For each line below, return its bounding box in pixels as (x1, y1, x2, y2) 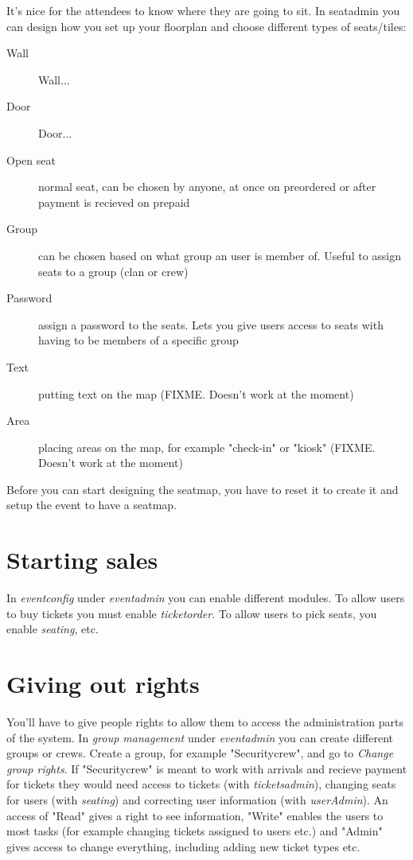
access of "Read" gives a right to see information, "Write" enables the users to (6, 807, 384, 823)
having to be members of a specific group (38, 332, 239, 348)
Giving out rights (6, 667, 200, 700)
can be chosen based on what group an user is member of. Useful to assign (38, 247, 402, 263)
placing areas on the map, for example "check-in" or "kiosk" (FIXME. (38, 438, 376, 455)
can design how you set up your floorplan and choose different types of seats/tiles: (6, 18, 407, 34)
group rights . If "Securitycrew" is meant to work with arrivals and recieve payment (6, 760, 407, 776)
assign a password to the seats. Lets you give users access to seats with (38, 316, 384, 333)
